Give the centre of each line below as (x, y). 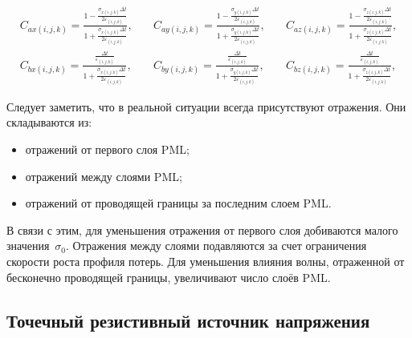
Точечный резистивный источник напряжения (188, 320)
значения (28, 245)
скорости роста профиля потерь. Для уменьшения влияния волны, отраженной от (206, 262)
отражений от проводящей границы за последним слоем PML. (178, 203)
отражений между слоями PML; (104, 176)
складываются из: (49, 122)
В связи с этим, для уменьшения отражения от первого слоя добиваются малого (202, 229)
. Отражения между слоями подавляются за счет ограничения (216, 245)
